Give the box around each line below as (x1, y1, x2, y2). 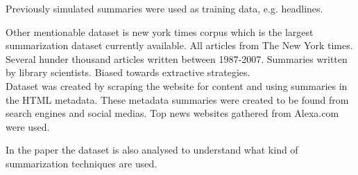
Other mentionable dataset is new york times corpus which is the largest (6, 24, 314, 39)
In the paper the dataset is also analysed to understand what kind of (6, 142, 298, 157)
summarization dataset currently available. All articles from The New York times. (6, 38, 353, 53)
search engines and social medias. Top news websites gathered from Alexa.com (6, 106, 339, 120)
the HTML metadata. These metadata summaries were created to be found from (6, 92, 349, 107)
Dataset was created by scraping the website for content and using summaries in (6, 78, 348, 93)
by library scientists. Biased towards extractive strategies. (6, 65, 250, 80)
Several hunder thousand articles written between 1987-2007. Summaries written (6, 51, 348, 66)
